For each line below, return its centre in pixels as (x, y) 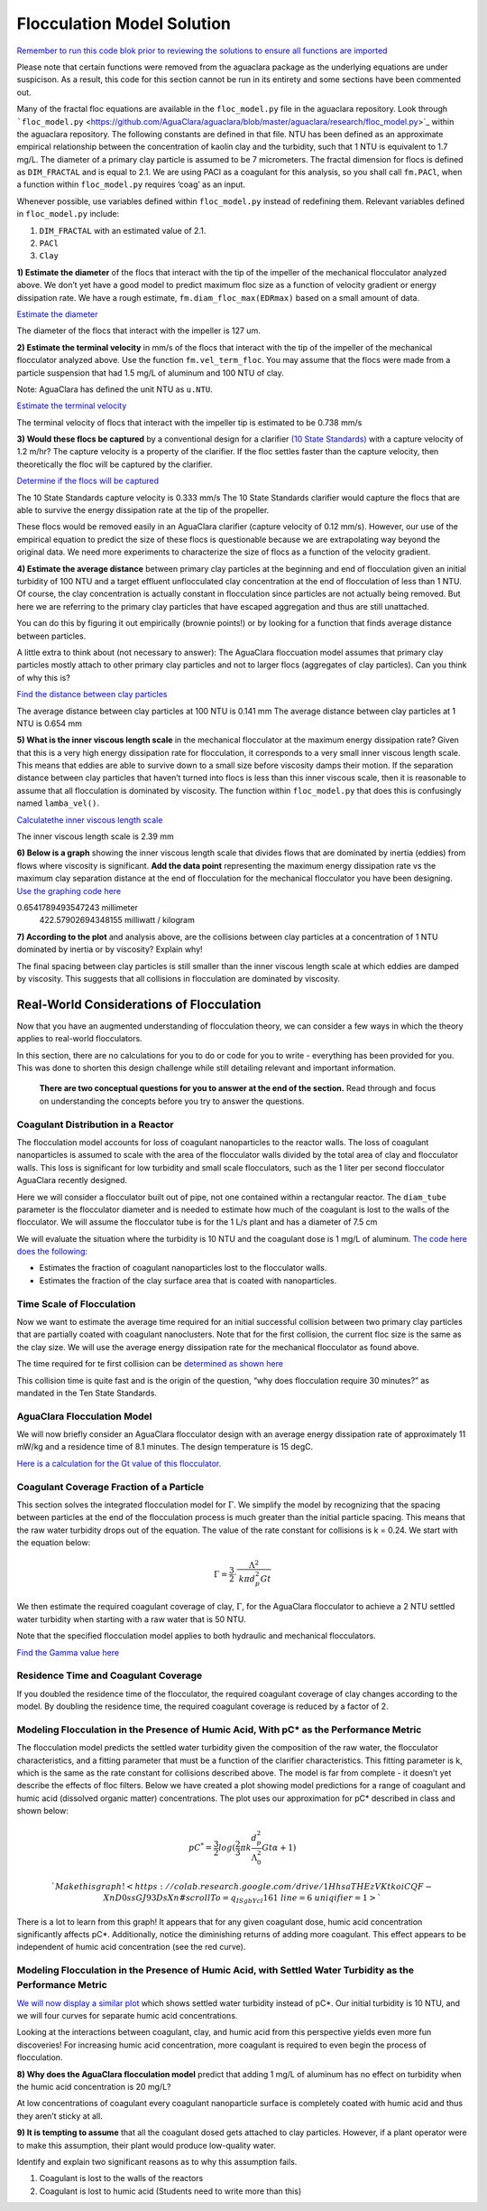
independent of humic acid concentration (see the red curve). (131, 1947)
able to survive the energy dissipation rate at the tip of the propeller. (143, 510)
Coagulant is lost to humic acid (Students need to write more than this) (170, 2191)
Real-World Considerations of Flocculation (139, 1004)
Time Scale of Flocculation (76, 1303)
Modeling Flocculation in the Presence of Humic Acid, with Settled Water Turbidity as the (216, 1971)
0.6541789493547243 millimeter (78, 907)
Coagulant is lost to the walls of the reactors (121, 2178)
